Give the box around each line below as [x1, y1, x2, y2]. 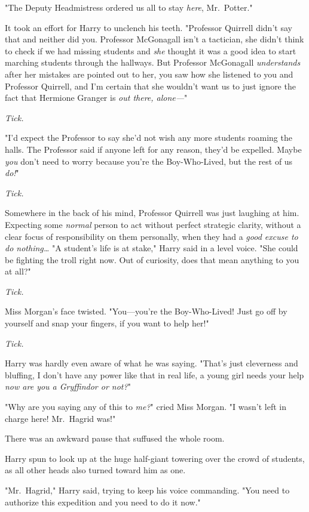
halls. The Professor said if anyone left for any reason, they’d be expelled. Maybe [5, 143, 302, 155]
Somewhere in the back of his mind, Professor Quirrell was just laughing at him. [5, 206, 299, 219]
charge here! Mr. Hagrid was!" [5, 412, 116, 424]
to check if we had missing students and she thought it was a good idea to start [5, 44, 296, 57]
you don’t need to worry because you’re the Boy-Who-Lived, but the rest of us [5, 155, 293, 167]
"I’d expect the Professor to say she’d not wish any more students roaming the [5, 131, 292, 144]
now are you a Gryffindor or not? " [5, 380, 131, 393]
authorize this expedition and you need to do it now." [5, 495, 201, 508]
